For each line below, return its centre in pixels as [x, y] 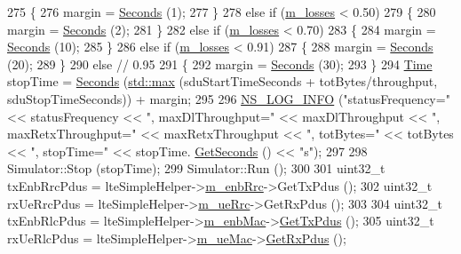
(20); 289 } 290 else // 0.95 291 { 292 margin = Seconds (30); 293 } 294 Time [220, 63]
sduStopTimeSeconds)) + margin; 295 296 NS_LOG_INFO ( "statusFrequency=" [229, 98]
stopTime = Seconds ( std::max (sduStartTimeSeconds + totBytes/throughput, [223, 81]
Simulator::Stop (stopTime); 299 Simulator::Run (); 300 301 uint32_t [196, 168]
